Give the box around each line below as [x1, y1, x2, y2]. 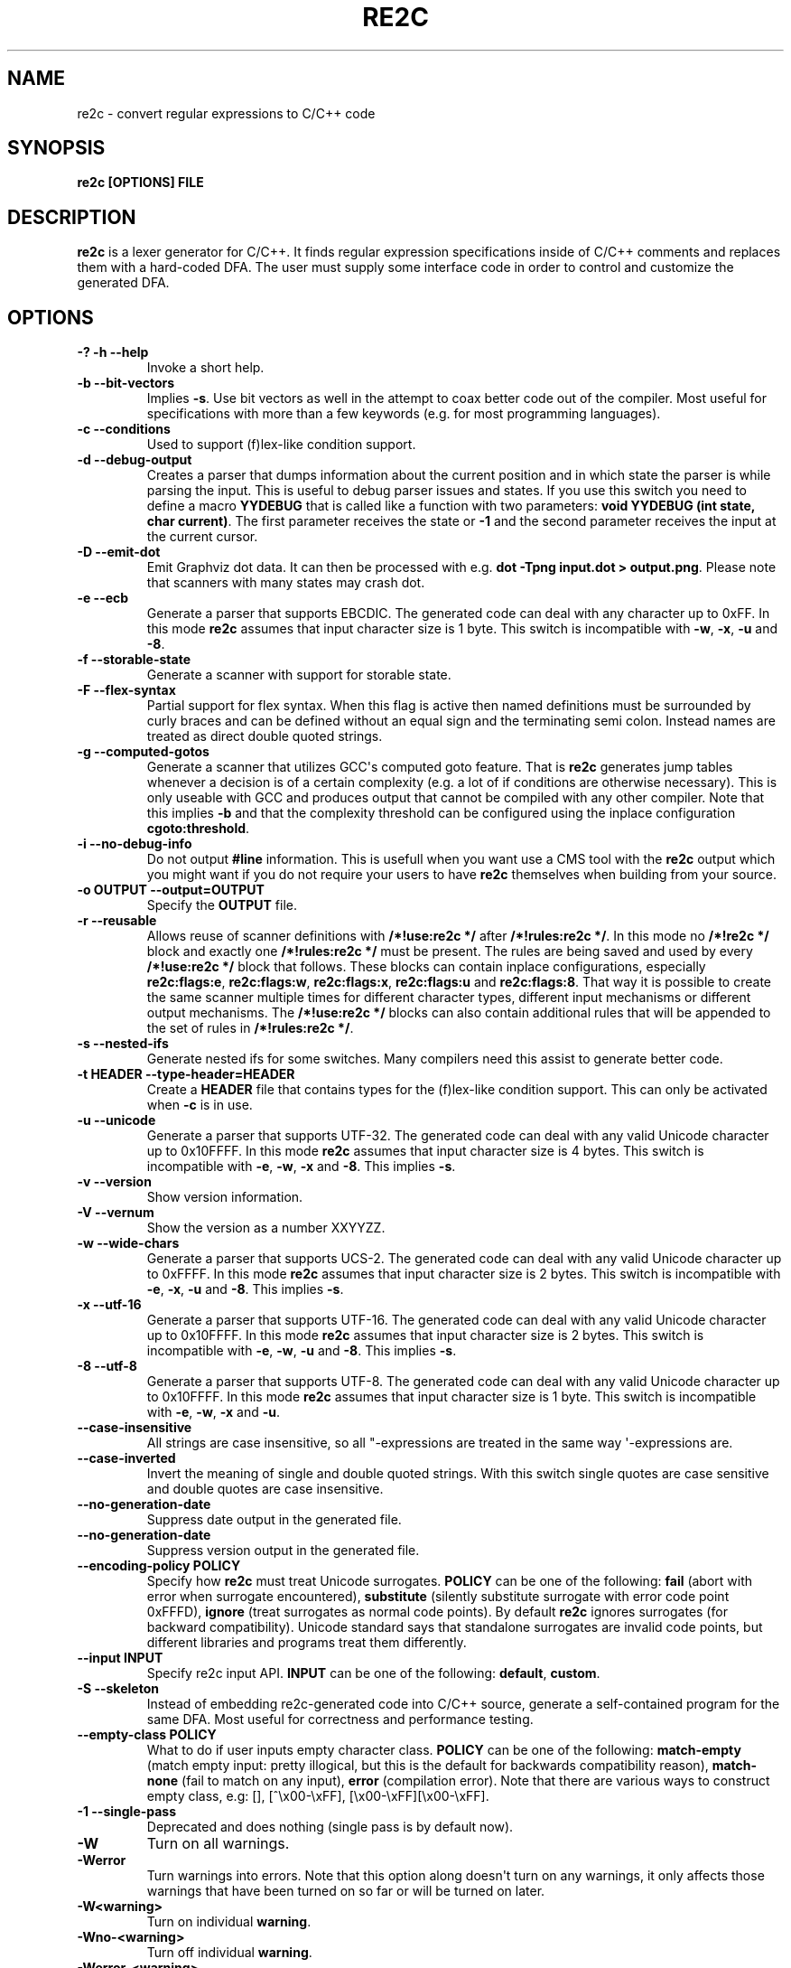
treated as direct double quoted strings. [146, 728, 383, 745]
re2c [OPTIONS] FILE [77, 174, 204, 191]
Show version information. [146, 1189, 303, 1205]
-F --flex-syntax [77, 682, 176, 698]
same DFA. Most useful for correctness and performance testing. [146, 1711, 534, 1728]
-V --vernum [77, 1204, 154, 1221]
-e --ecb [77, 590, 129, 606]
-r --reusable [77, 913, 157, 929]
